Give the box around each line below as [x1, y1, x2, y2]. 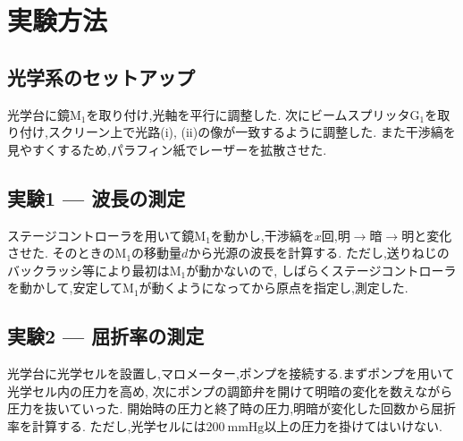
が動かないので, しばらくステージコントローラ [186, 260, 457, 279]
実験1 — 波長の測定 [7, 183, 186, 211]
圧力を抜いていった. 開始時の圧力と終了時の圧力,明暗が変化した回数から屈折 [7, 399, 457, 418]
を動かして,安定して [7, 278, 123, 297]
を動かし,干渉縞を [210, 225, 315, 244]
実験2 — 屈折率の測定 [7, 322, 205, 350]
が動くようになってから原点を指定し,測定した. [139, 278, 408, 297]
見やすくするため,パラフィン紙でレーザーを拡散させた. [7, 140, 327, 158]
